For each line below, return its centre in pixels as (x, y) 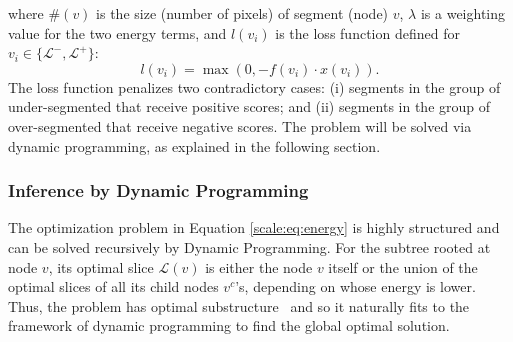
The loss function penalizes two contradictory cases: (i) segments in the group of (254, 86)
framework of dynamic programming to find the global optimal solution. (229, 325)
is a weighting (462, 13)
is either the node (259, 266)
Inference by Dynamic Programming (158, 190)
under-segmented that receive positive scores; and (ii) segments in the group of (249, 106)
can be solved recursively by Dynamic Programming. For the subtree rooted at (249, 246)
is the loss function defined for (367, 32)
